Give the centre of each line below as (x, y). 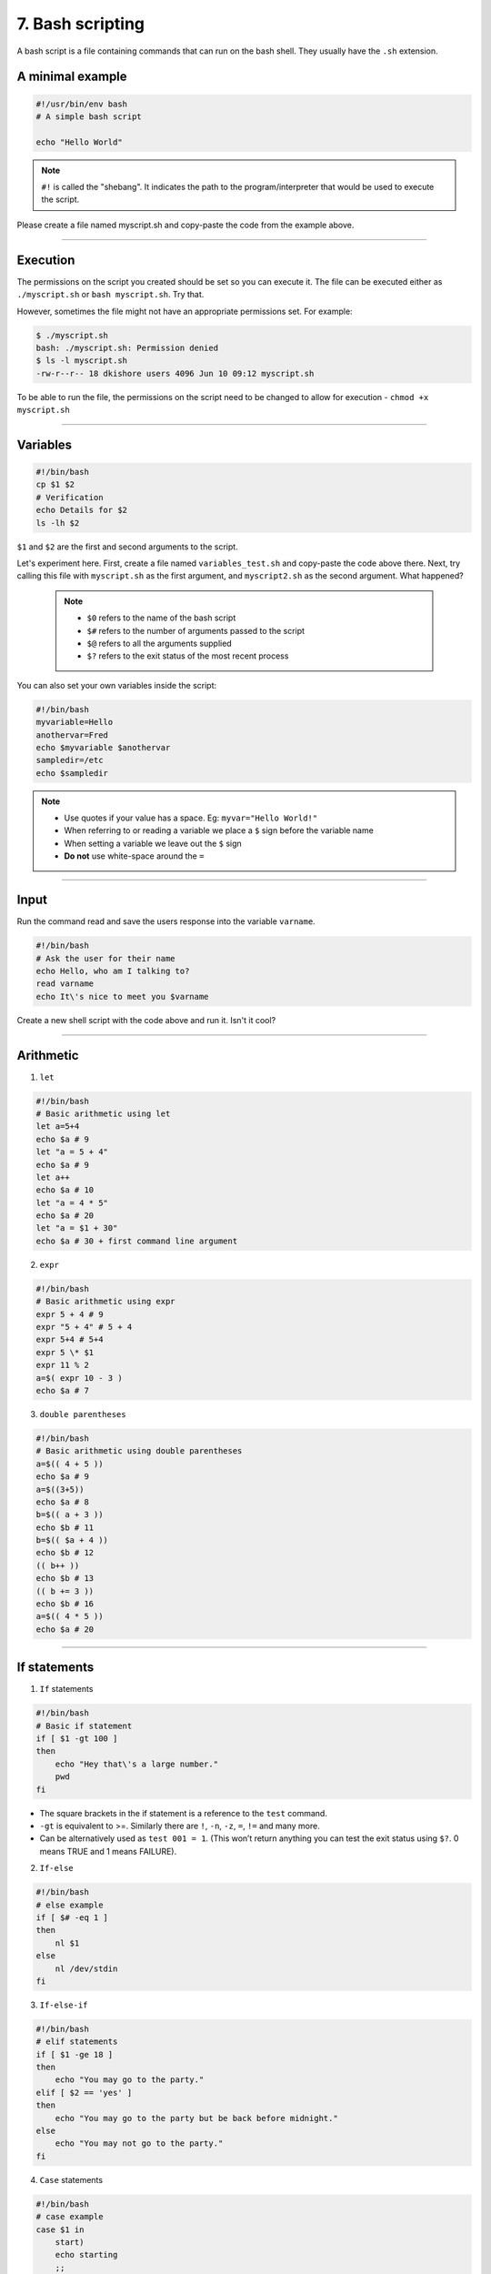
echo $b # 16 (65, 1604)
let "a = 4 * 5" (72, 1202)
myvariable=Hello (75, 722)
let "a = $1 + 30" (77, 1228)
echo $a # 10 (65, 1190)
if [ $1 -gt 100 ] (77, 1739)
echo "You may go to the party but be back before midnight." (196, 2118)
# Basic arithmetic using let (103, 1113)
